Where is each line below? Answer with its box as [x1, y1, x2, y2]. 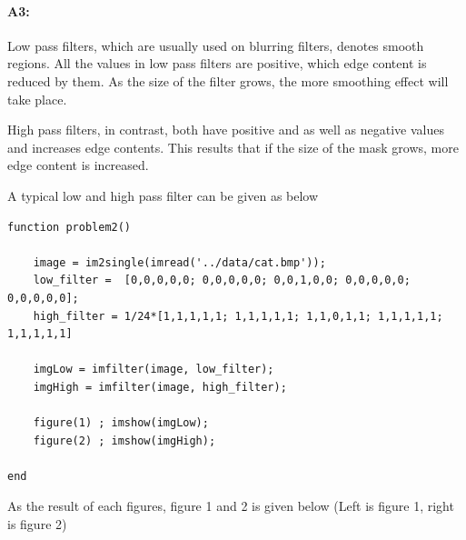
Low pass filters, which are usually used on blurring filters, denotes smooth [7, 35, 424, 55]
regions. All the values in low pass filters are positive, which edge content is [7, 54, 427, 73]
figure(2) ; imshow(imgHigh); [33, 434, 216, 447]
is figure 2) [7, 515, 67, 534]
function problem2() [7, 220, 132, 234]
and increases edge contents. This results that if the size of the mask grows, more [7, 137, 459, 156]
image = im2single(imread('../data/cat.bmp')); [33, 255, 326, 269]
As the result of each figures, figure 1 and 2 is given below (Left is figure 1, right [7, 496, 454, 515]
